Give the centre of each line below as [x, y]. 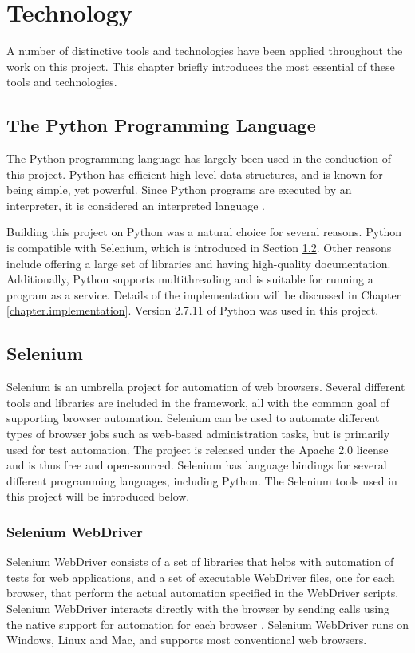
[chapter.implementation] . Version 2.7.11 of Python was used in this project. [193, 310]
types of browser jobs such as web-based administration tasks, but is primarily [198, 434]
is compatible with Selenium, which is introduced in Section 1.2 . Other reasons [199, 248]
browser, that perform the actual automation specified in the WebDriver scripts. [203, 593]
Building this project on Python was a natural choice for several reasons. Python [204, 232]
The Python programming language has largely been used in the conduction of [199, 158]
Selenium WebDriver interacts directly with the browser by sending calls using [198, 608]
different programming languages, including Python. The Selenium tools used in [202, 480]
